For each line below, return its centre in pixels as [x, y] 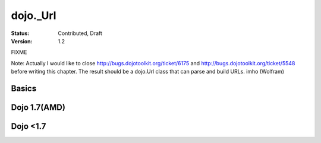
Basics [24, 88]
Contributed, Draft [80, 33]
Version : [22, 41]
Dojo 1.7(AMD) [38, 107]
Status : [20, 33]
